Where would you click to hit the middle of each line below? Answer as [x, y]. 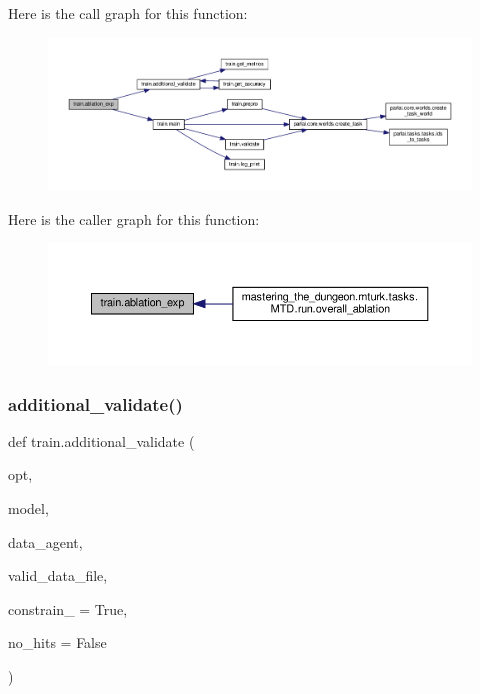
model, [28, 508]
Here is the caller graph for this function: [134, 218]
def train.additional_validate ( [101, 440]
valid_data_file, [58, 575]
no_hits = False [57, 642]
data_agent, [45, 541]
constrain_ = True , [68, 608]
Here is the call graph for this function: [128, 13]
